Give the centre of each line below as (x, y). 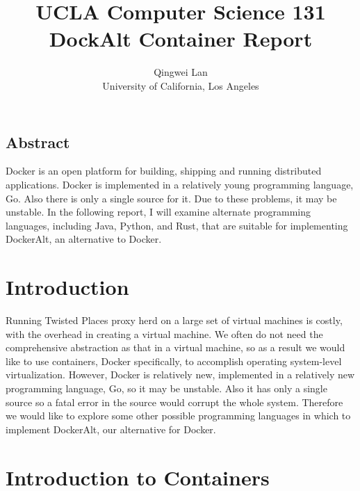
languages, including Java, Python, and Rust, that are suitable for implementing (177, 225)
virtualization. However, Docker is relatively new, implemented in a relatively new (180, 375)
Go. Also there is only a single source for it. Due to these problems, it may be (171, 198)
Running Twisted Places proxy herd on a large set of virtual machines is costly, (174, 320)
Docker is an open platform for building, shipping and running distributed (164, 171)
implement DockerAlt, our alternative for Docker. (111, 429)
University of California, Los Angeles (181, 85)
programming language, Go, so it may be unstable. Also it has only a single (166, 388)
